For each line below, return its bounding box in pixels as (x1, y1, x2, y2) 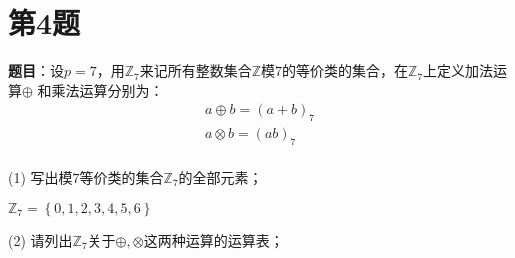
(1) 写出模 (8, 167, 73, 187)
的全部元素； (178, 167, 263, 187)
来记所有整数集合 (139, 60, 252, 81)
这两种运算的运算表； (143, 229, 284, 250)
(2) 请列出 (8, 229, 73, 250)
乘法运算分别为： (51, 79, 164, 100)
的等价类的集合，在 (282, 60, 409, 81)
